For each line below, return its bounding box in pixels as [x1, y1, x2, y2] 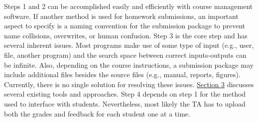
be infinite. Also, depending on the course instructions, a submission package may [4, 59, 254, 70]
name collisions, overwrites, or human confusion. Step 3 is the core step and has [4, 30, 248, 40]
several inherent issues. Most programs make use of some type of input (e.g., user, [4, 40, 254, 50]
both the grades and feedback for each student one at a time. [4, 108, 190, 119]
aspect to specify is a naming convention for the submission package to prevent [4, 20, 246, 31]
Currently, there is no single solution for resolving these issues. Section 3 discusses [4, 79, 254, 89]
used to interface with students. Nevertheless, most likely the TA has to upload [4, 98, 246, 109]
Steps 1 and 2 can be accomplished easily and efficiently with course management [4, 1, 253, 11]
